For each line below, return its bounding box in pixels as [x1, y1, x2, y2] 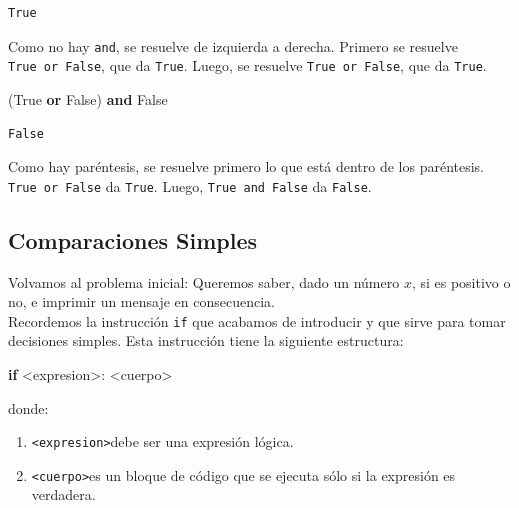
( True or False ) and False [8, 88, 168, 109]
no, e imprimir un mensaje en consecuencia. [8, 291, 275, 312]
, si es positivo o [411, 271, 511, 292]
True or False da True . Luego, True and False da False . [8, 175, 372, 196]
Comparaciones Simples [8, 224, 258, 255]
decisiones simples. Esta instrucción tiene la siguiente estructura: [8, 330, 404, 351]
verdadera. [31, 484, 96, 505]
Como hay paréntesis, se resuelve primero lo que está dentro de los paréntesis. [8, 156, 484, 177]
